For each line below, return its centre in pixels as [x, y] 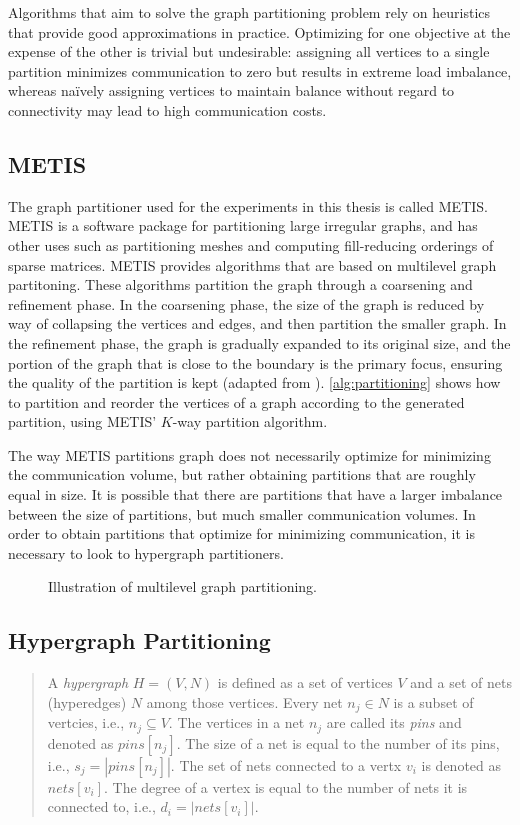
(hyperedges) [87, 701]
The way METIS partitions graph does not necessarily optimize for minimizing [249, 454]
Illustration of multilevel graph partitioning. [182, 586]
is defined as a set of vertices [305, 682]
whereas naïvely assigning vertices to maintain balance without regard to [231, 90]
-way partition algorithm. [250, 421]
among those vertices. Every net [244, 701]
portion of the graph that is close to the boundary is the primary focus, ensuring [255, 362]
